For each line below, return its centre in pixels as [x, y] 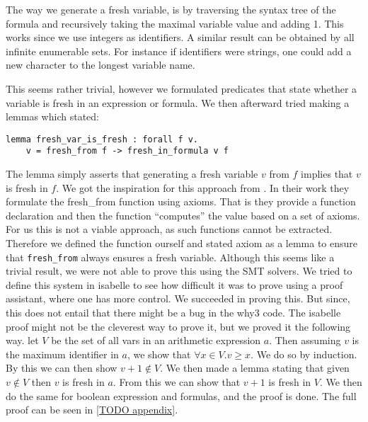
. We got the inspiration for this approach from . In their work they [203, 187]
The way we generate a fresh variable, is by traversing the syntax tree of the [171, 9]
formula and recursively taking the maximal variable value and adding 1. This [175, 23]
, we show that [159, 354]
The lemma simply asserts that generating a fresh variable [132, 174]
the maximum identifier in [62, 354]
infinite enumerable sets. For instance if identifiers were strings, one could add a [179, 51]
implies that [327, 174]
